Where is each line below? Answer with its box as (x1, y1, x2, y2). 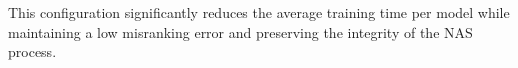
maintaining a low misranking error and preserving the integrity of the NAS (8, 21, 473, 42)
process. (8, 41, 57, 62)
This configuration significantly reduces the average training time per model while (8, 2, 510, 22)
